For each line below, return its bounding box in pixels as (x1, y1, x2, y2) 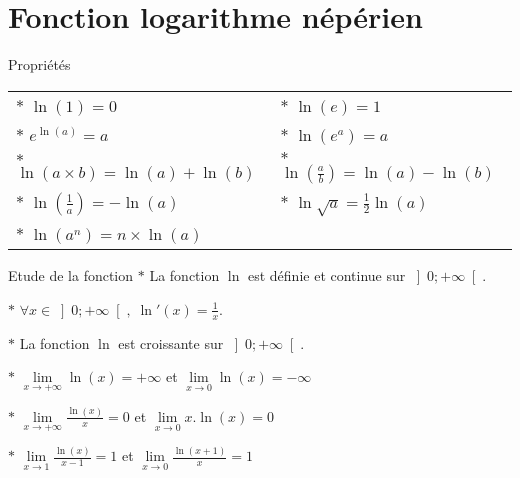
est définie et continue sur (247, 265, 406, 286)
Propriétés (8, 54, 71, 75)
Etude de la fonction (8, 265, 134, 286)
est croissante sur (118, 332, 224, 353)
